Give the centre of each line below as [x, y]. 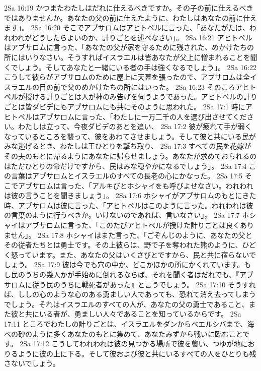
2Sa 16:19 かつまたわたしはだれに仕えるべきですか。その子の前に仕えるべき [129, 8]
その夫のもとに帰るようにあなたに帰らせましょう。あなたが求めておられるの [130, 156]
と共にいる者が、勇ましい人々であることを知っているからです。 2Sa [129, 314]
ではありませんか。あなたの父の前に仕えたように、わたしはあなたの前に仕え [130, 17]
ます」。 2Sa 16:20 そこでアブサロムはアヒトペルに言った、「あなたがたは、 [127, 27]
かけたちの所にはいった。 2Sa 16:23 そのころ [162, 86]
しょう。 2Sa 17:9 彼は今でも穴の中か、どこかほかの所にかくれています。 [124, 264]
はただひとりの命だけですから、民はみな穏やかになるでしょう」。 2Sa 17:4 [125, 166]
